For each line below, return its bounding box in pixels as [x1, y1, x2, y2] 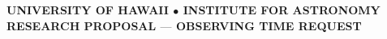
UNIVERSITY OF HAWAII [6, 2, 169, 18]
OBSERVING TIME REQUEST [175, 17, 362, 33]
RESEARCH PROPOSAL [6, 17, 157, 33]
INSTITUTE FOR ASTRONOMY [183, 2, 381, 18]
